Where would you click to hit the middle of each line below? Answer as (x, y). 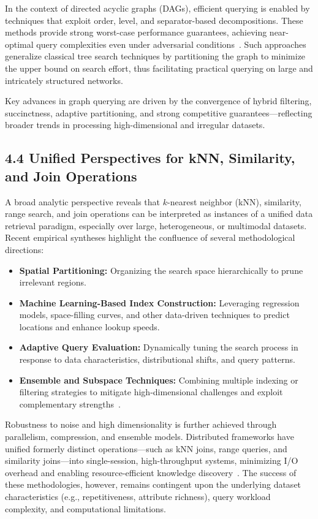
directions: (25, 249)
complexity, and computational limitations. (86, 508)
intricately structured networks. (64, 80)
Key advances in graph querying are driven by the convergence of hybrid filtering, (158, 101)
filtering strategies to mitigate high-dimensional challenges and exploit (151, 392)
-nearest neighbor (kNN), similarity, (234, 201)
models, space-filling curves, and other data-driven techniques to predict (154, 315)
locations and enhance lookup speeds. (89, 326)
